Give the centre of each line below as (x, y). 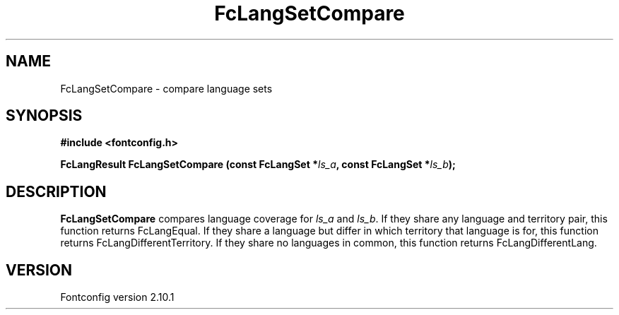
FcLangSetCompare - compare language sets (166, 88)
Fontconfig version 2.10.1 (117, 297)
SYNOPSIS (44, 116)
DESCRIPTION (56, 191)
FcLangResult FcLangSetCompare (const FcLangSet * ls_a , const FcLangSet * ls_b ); (258, 165)
